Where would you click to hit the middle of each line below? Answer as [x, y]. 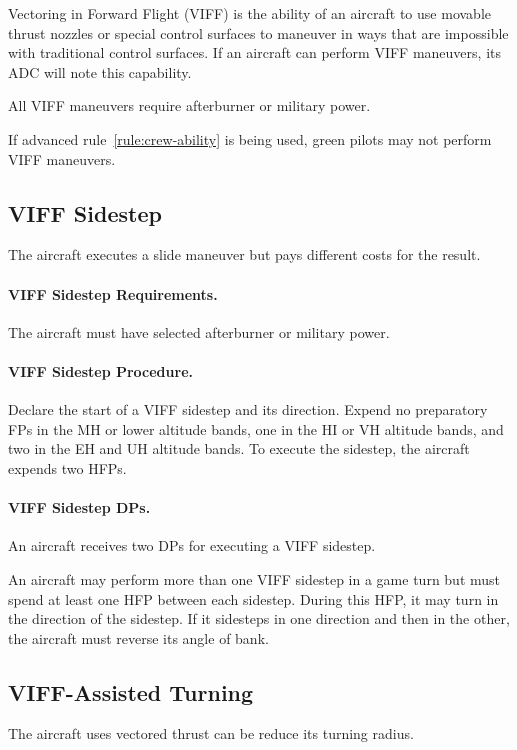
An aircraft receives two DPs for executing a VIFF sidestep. [192, 545]
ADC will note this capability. [100, 71]
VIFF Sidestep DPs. [79, 507]
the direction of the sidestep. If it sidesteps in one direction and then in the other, [259, 618]
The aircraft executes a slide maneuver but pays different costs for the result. [244, 254]
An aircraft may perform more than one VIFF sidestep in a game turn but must [254, 578]
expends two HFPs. [67, 467]
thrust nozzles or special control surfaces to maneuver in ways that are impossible [258, 32]
